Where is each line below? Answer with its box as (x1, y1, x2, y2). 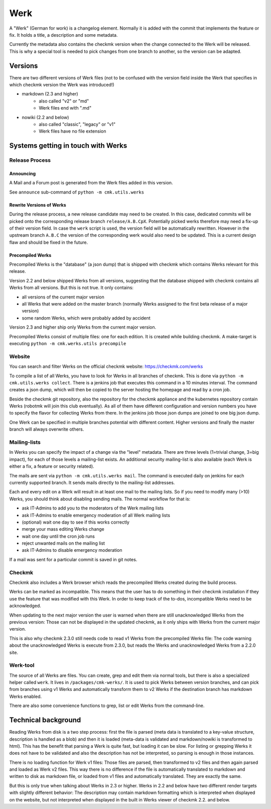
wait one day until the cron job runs (22, 533, 95, 539)
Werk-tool (9, 662, 35, 669)
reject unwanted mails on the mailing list (22, 540, 105, 546)
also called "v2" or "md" (39, 98, 89, 104)
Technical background (9, 716, 81, 725)
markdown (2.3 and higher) (22, 91, 78, 97)
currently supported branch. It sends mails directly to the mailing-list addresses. (9, 479, 175, 485)
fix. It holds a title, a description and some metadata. (9, 32, 118, 38)
